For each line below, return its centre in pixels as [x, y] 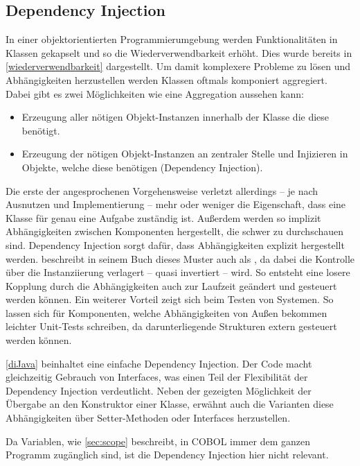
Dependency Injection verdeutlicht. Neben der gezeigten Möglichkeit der [159, 390]
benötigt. [41, 130]
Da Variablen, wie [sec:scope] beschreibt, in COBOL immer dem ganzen [158, 441]
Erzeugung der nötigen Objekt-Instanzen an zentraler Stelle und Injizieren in [185, 154]
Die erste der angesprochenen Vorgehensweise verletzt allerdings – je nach [162, 190]
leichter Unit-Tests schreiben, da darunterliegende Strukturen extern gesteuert [171, 326]
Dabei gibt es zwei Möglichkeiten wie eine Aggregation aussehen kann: [155, 93]
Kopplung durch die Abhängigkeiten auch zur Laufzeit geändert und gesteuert [171, 285]
